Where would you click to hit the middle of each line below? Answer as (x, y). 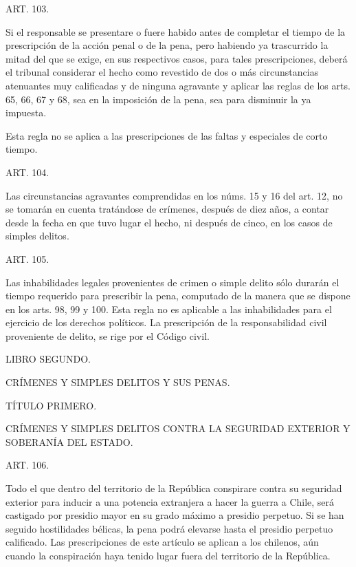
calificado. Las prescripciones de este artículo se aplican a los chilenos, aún (162, 542)
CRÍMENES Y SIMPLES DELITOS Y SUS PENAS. (118, 382)
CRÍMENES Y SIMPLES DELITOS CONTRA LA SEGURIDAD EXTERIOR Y (178, 428)
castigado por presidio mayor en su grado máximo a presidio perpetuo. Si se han (175, 515)
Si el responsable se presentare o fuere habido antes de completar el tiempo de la (176, 31)
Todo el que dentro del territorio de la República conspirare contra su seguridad (174, 488)
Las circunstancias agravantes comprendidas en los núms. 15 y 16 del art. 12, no (174, 195)
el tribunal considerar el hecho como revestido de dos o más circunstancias (162, 72)
